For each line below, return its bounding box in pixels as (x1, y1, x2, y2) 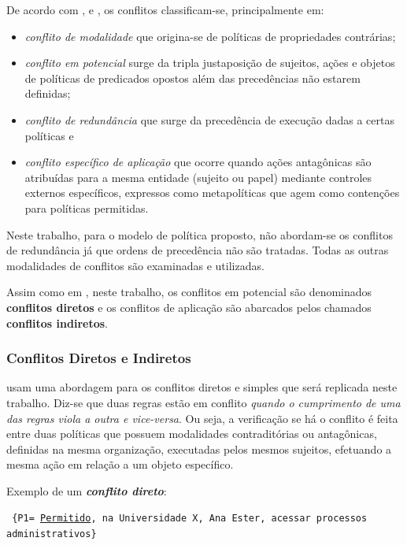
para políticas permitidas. (24, 199, 149, 216)
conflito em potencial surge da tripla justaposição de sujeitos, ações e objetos (24, 54, 395, 71)
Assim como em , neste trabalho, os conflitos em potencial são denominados (6, 284, 372, 300)
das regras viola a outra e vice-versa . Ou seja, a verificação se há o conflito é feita (6, 410, 398, 426)
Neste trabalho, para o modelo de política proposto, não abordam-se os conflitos (6, 226, 393, 243)
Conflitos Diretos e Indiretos (6, 348, 191, 368)
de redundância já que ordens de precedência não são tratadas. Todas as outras (6, 242, 389, 258)
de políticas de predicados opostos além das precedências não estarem (24, 69, 361, 86)
